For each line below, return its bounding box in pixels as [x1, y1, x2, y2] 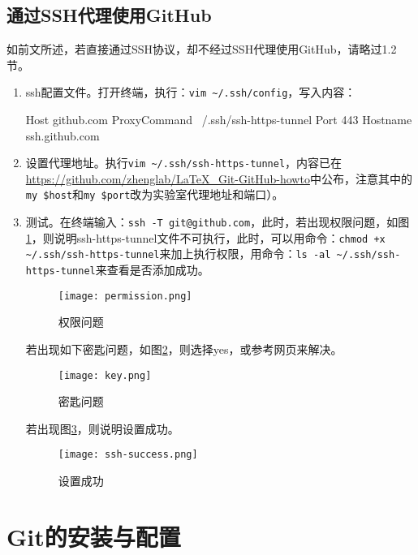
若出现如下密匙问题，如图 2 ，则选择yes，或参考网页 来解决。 [25, 341, 343, 358]
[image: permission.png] [58, 290, 192, 302]
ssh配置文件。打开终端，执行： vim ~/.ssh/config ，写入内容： [25, 84, 356, 101]
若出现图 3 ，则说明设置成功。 [25, 419, 179, 437]
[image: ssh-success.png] [58, 449, 198, 461]
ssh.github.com [25, 127, 100, 144]
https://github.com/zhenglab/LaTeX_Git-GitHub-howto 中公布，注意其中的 [25, 170, 412, 187]
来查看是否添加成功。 [95, 261, 209, 278]
